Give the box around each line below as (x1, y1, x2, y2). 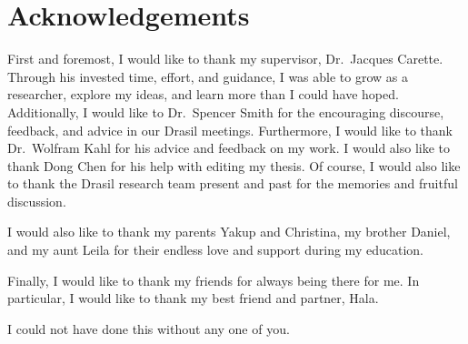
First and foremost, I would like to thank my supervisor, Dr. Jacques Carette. (7, 49, 443, 68)
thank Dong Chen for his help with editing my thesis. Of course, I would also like (7, 156, 461, 175)
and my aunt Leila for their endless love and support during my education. (7, 240, 423, 259)
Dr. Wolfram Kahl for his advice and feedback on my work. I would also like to (7, 138, 451, 157)
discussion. (7, 191, 66, 210)
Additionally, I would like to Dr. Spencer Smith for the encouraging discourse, (7, 102, 444, 121)
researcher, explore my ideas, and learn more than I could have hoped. (7, 85, 399, 104)
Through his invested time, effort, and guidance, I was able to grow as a (7, 66, 408, 86)
